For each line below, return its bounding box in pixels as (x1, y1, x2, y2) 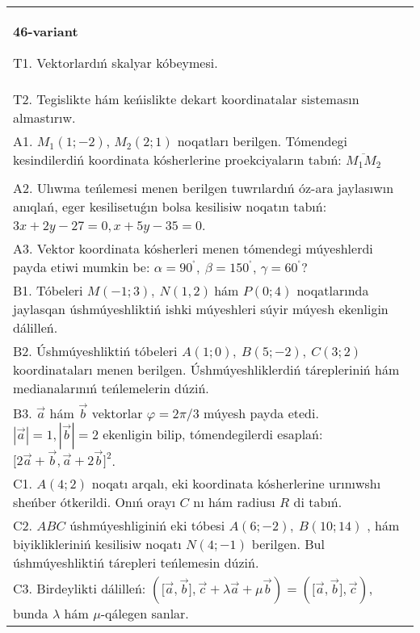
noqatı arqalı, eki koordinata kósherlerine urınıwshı (91, 474, 381, 493)
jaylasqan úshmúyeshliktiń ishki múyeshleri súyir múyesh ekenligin (13, 300, 388, 318)
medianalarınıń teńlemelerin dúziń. (13, 379, 209, 397)
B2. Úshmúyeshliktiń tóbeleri (13, 342, 178, 360)
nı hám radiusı (193, 493, 275, 512)
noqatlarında (296, 281, 369, 300)
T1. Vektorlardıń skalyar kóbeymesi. (13, 53, 218, 72)
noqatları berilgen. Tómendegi (177, 132, 348, 150)
